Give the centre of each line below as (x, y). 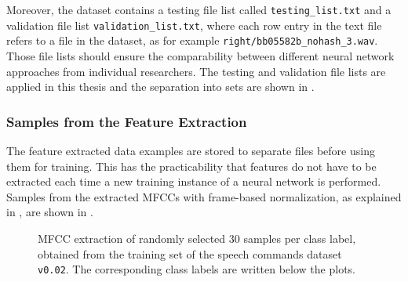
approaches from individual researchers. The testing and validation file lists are (196, 71)
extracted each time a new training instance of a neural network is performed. (194, 181)
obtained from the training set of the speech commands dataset (190, 253)
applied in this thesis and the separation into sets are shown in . (160, 87)
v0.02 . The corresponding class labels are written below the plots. (197, 269)
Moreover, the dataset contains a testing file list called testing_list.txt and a (199, 9)
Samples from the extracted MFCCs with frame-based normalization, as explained (204, 196)
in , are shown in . (50, 212)
